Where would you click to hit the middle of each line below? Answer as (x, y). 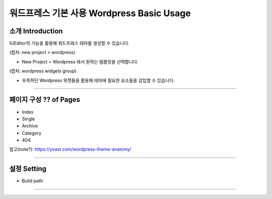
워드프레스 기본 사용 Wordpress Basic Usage (100, 13)
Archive (30, 126)
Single (28, 119)
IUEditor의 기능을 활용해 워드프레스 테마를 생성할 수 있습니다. (69, 43)
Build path (32, 181)
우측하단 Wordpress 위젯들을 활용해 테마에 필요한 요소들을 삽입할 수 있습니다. (98, 80)
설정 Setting (28, 169)
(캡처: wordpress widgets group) (43, 71)
